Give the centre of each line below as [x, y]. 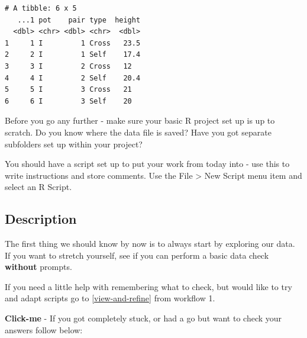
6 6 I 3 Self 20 [68, 101]
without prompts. [38, 267]
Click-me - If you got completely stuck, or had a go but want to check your [143, 318]
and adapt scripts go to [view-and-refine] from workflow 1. [110, 298]
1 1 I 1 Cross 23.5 [73, 43]
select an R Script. [38, 187]
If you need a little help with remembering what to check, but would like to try [148, 286]
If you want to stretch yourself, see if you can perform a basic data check [137, 255]
